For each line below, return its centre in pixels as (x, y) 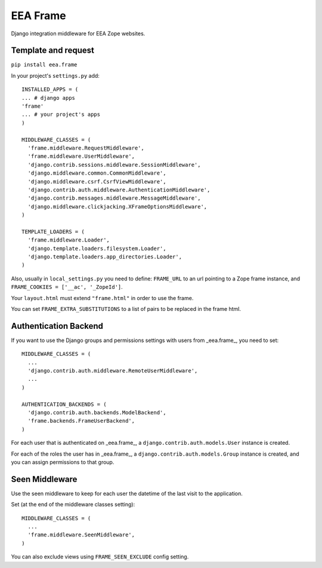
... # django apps (49, 98)
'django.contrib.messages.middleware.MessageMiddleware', (114, 198)
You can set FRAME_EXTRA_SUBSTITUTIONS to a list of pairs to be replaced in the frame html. (126, 309)
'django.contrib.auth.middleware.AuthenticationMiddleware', (119, 190)
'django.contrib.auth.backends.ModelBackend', (97, 413)
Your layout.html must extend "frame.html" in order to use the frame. (102, 298)
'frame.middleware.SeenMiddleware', (81, 535)
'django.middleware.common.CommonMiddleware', (97, 173)
